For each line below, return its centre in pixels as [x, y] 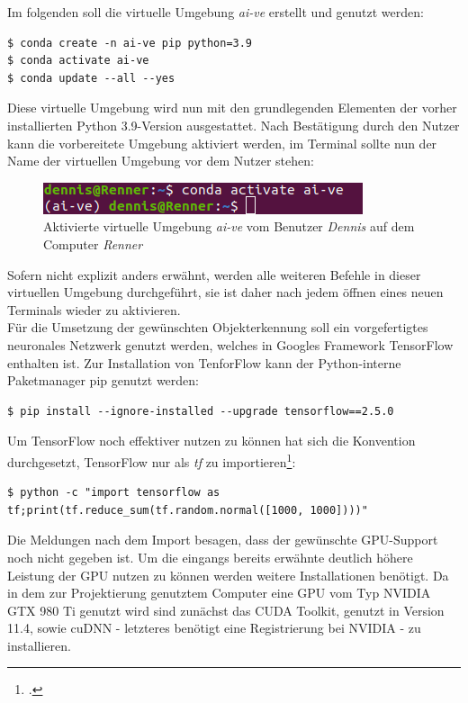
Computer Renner [93, 243]
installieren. [39, 645]
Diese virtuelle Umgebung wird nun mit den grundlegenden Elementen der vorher [232, 108]
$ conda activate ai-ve [78, 61]
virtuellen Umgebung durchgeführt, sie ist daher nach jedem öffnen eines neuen [225, 292]
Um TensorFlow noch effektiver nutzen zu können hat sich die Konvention [211, 441]
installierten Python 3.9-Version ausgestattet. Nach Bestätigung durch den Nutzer [234, 125]
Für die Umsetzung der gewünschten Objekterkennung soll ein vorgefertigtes [218, 327]
